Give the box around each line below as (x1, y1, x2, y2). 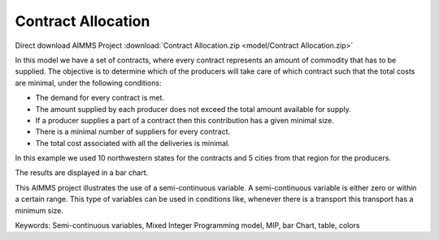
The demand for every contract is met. (35, 93, 165, 103)
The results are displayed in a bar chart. (15, 168, 149, 178)
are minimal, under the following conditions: (15, 78, 162, 88)
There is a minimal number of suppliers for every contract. (35, 126, 231, 137)
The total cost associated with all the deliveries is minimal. (35, 138, 231, 148)
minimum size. (15, 205, 64, 215)
